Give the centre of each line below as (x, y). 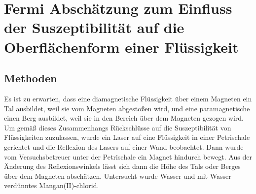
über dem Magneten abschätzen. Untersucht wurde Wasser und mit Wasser (118, 176)
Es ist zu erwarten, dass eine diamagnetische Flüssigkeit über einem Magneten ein (128, 98)
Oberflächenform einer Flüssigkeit (121, 47)
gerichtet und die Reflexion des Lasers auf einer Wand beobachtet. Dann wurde (124, 146)
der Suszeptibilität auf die (94, 27)
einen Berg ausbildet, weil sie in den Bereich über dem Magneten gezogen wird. (124, 118)
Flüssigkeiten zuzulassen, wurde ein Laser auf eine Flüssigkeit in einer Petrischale (127, 137)
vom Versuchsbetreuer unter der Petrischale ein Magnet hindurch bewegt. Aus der (128, 156)
